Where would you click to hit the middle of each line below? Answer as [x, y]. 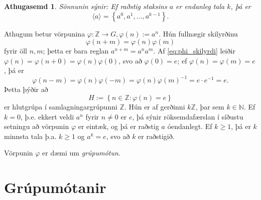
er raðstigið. [156, 136]
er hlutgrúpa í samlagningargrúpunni [61, 107]
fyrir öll [16, 51]
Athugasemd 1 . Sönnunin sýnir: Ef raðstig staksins [86, 6]
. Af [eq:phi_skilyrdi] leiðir [194, 51]
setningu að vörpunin [37, 126]
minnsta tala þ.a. [30, 136]
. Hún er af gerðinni [155, 107]
